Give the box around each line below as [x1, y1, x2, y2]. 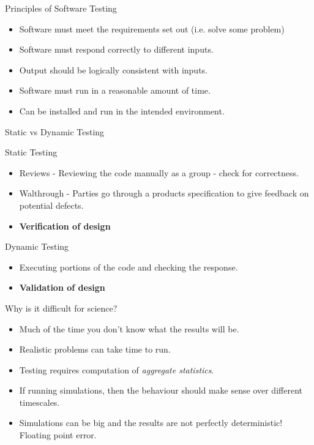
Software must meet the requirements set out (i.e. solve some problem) [19, 22, 285, 35]
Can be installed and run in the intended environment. [19, 104, 225, 117]
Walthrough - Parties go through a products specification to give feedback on [19, 187, 309, 200]
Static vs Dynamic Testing [5, 125, 105, 138]
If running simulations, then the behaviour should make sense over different [19, 384, 302, 397]
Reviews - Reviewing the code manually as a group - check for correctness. [19, 166, 299, 179]
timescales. [19, 395, 60, 408]
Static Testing [5, 146, 58, 159]
